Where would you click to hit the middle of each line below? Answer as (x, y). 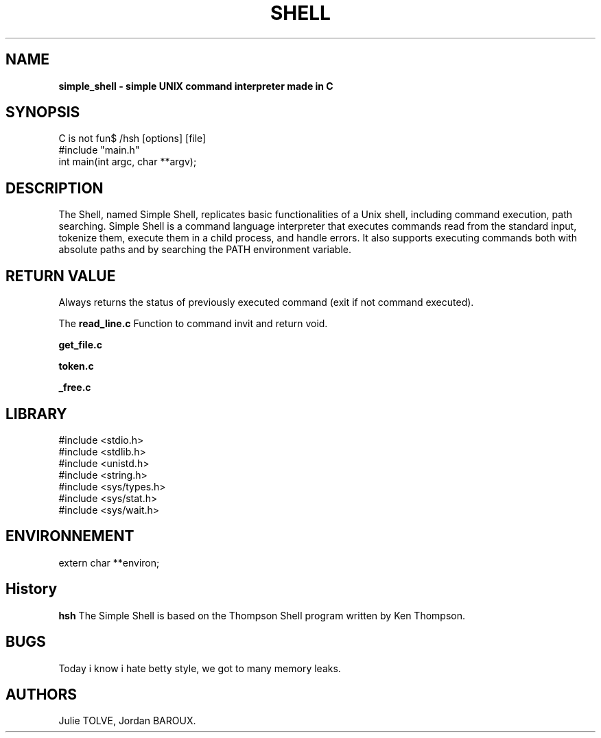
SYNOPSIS (43, 112)
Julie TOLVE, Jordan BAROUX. (127, 721)
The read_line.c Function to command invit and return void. (193, 324)
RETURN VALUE (61, 276)
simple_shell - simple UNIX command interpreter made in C (196, 86)
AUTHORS (42, 694)
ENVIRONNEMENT (70, 536)
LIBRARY (36, 414)
